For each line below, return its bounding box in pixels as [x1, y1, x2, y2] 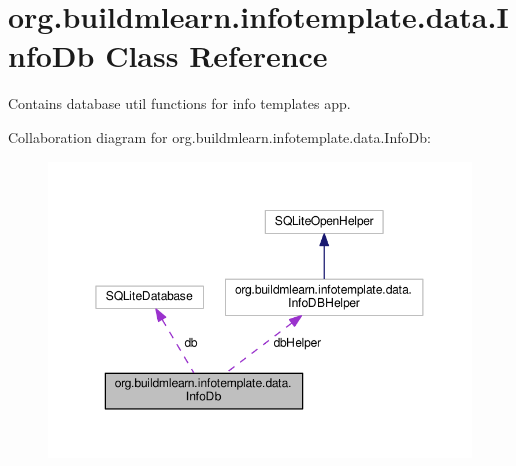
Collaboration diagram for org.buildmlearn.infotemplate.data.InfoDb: [8, 126, 431, 147]
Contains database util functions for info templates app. [8, 93, 351, 114]
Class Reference [105, 35, 328, 76]
